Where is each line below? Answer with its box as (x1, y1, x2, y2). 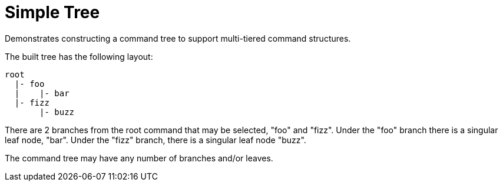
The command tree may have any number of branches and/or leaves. (5, 153, 273, 163)
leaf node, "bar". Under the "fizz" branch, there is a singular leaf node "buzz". (5, 134, 306, 145)
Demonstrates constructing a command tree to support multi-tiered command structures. (5, 33, 351, 43)
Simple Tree (5, 2, 100, 22)
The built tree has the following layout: (5, 51, 153, 62)
